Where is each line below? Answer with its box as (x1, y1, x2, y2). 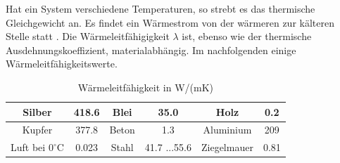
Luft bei (11, 140, 46, 155)
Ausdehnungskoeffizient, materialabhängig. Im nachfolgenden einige (6, 42, 296, 57)
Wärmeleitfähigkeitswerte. (6, 56, 118, 71)
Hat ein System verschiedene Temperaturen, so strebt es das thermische (6, 1, 315, 15)
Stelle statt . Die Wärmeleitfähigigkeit (6, 29, 170, 44)
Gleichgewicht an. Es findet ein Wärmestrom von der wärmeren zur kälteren (6, 15, 334, 30)
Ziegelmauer (201, 140, 253, 155)
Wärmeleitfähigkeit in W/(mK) (77, 79, 213, 94)
